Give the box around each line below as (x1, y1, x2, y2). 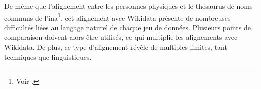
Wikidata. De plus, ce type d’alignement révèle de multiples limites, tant (4, 42, 227, 52)
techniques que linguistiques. (4, 51, 92, 62)
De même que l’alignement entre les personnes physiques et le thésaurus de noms (4, 1, 253, 11)
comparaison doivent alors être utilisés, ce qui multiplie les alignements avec (4, 32, 238, 42)
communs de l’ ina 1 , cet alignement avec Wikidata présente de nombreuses (4, 11, 231, 23)
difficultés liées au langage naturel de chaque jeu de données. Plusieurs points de (4, 22, 251, 32)
